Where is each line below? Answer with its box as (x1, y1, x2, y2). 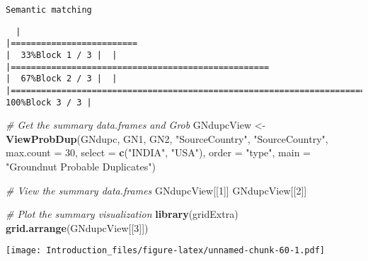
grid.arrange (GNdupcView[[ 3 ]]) (6, 220, 149, 235)
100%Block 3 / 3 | (6, 97, 92, 108)
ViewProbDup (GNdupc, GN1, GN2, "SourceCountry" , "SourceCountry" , (6, 131, 328, 146)
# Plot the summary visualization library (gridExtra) (6, 207, 238, 221)
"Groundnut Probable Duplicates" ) (6, 159, 156, 174)
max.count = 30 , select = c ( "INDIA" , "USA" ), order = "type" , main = (6, 145, 311, 160)
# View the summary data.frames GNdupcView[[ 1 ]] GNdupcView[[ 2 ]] (6, 182, 307, 197)
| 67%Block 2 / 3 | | (6, 74, 117, 84)
